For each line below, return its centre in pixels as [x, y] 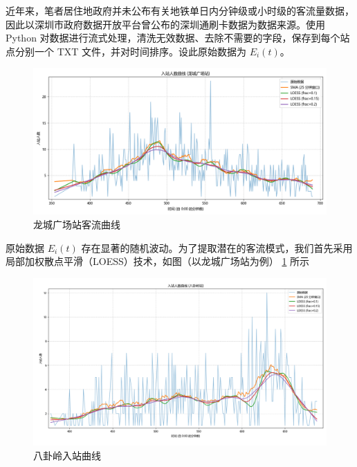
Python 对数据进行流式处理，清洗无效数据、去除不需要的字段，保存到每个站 [178, 38]
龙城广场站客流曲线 [77, 224]
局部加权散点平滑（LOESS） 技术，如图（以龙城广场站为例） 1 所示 [158, 261]
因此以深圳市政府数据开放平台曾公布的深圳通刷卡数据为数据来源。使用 [165, 24]
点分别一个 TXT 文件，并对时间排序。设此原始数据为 [126, 51]
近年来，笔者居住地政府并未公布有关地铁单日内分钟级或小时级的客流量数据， [180, 10]
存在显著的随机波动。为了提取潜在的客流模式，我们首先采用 [217, 247]
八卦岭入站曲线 [67, 455]
